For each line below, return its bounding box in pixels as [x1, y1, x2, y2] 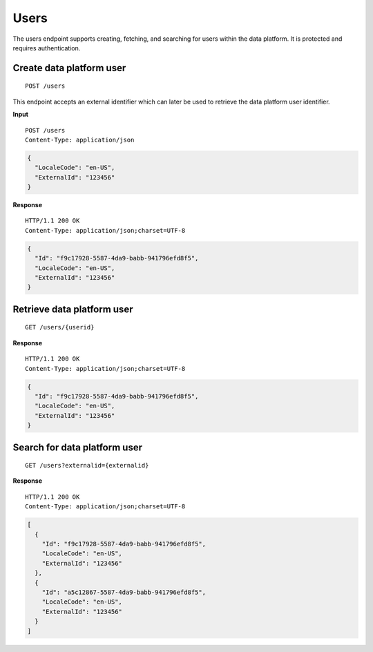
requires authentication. [12, 44, 81, 52]
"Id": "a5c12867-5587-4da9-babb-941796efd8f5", [41, 588, 207, 596]
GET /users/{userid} [25, 323, 95, 332]
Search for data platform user [12, 441, 143, 453]
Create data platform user [12, 62, 126, 74]
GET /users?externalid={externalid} [25, 461, 149, 470]
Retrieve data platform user [12, 303, 133, 315]
